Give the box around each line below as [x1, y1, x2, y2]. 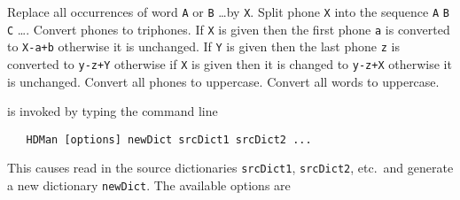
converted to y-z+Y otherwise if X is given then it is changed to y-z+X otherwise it [7, 54, 452, 73]
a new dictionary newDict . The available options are [7, 176, 291, 195]
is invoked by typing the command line [7, 102, 218, 120]
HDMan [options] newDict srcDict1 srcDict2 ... [26, 133, 312, 146]
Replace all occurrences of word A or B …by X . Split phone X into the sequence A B [7, 3, 449, 20]
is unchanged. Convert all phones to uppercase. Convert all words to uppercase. [7, 72, 440, 90]
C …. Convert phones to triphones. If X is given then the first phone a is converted [7, 19, 450, 38]
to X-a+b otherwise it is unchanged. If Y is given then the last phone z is [7, 37, 400, 56]
